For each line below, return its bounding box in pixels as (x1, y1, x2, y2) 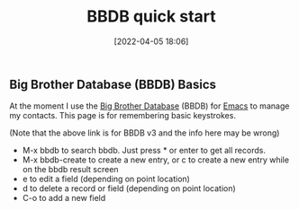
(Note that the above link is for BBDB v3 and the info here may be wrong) (9, 127, 280, 138)
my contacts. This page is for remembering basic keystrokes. (9, 110, 237, 121)
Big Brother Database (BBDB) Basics (9, 76, 217, 92)
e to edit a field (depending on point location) (22, 173, 191, 185)
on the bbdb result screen (22, 164, 119, 175)
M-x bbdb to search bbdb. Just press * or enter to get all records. (22, 145, 266, 156)
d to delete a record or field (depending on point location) (22, 183, 236, 194)
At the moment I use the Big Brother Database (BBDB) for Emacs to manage (9, 101, 290, 111)
